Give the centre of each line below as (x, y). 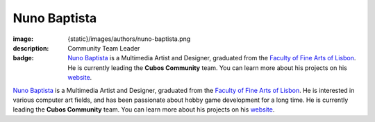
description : (31, 48)
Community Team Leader (104, 48)
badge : (23, 58)
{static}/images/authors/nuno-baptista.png (129, 39)
